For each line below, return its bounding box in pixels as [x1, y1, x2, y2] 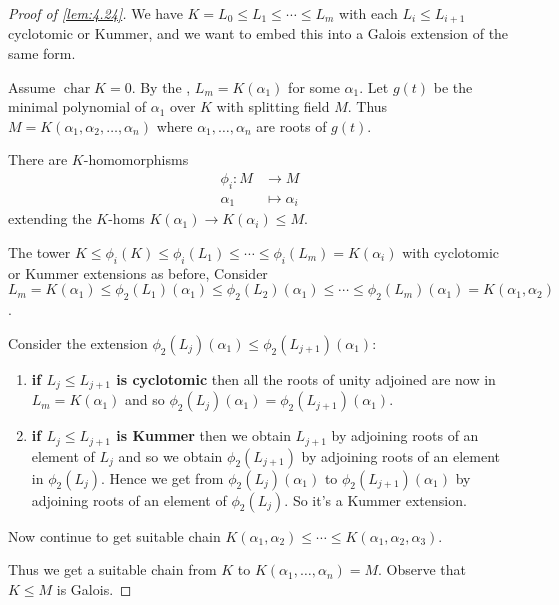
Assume [8, 76, 56, 97]
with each [339, 3, 398, 23]
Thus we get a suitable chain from [8, 559, 217, 580]
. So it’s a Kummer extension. [284, 489, 467, 510]
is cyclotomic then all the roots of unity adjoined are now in [116, 368, 496, 389]
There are [8, 149, 68, 170]
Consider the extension [8, 332, 148, 353]
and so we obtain [118, 445, 223, 466]
